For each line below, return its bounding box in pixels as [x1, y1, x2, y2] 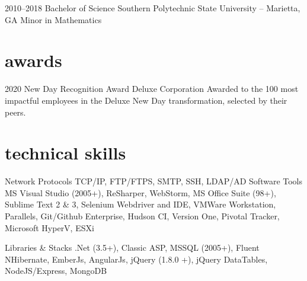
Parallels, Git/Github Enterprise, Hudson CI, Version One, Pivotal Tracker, [5, 210, 280, 222]
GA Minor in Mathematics [5, 13, 102, 25]
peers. [5, 106, 26, 118]
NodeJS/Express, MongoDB [5, 264, 107, 277]
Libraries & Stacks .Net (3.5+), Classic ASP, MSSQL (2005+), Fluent [5, 241, 260, 254]
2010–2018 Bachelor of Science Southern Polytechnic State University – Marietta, [5, 2, 300, 14]
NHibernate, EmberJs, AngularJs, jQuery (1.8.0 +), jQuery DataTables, [5, 253, 268, 265]
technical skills [5, 140, 126, 165]
